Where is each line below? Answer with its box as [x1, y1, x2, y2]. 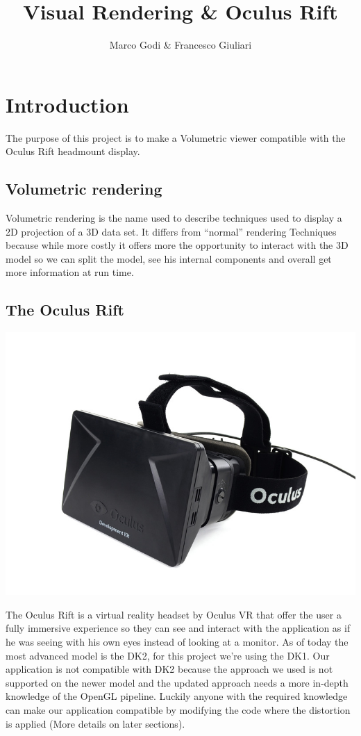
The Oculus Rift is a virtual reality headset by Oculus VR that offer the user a [6, 607, 342, 621]
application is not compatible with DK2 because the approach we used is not [6, 662, 333, 676]
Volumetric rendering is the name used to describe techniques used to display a [6, 211, 342, 225]
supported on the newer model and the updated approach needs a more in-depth [6, 675, 349, 689]
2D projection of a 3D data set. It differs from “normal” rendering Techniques [6, 224, 337, 238]
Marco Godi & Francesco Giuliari [109, 38, 252, 52]
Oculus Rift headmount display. [6, 144, 140, 158]
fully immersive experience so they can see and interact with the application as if [6, 621, 351, 635]
